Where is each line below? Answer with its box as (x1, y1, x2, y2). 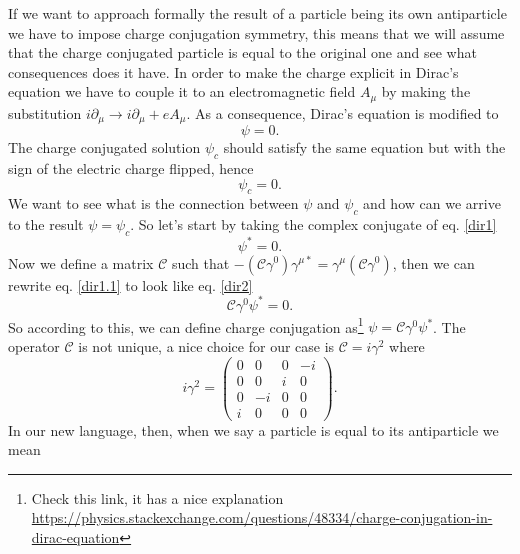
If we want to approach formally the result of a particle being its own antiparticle (8, 3, 507, 23)
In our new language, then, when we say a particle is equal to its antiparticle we (8, 419, 499, 440)
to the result (8, 214, 84, 235)
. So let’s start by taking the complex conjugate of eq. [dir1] (130, 214, 497, 235)
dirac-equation (31, 527, 120, 548)
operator (8, 335, 60, 356)
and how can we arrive (363, 193, 501, 214)
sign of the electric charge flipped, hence (8, 158, 254, 179)
